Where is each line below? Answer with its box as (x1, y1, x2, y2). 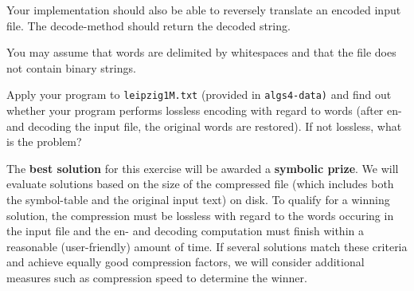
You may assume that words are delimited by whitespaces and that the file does (6, 44, 396, 61)
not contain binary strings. (6, 59, 136, 76)
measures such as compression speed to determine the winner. (6, 269, 307, 285)
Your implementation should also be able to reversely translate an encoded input (6, 2, 401, 18)
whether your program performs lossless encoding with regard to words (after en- (6, 102, 402, 119)
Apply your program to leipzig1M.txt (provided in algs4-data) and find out (6, 86, 392, 103)
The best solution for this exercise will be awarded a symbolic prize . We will (6, 159, 399, 176)
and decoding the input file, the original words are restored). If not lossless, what (6, 117, 402, 134)
